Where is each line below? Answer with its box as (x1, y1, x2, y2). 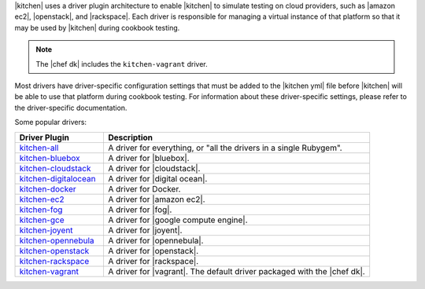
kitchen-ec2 (19, 193, 65, 204)
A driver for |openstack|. (107, 245, 199, 256)
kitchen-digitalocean (19, 173, 96, 184)
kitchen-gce (19, 214, 65, 225)
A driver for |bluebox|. (107, 152, 190, 163)
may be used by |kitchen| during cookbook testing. (14, 23, 180, 32)
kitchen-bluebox (19, 152, 80, 163)
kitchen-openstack (19, 245, 90, 256)
